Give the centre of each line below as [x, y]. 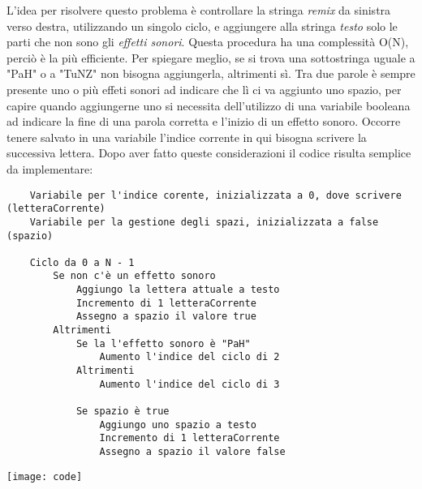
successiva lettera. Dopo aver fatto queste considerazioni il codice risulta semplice [209, 153]
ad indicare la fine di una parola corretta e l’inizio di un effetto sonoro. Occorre [204, 121]
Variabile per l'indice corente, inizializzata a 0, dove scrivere [215, 195]
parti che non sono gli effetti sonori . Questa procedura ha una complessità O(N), [208, 42]
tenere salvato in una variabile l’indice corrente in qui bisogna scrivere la [187, 137]
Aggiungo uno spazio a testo [178, 425]
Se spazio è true [123, 412]
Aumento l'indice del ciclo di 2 [189, 357]
